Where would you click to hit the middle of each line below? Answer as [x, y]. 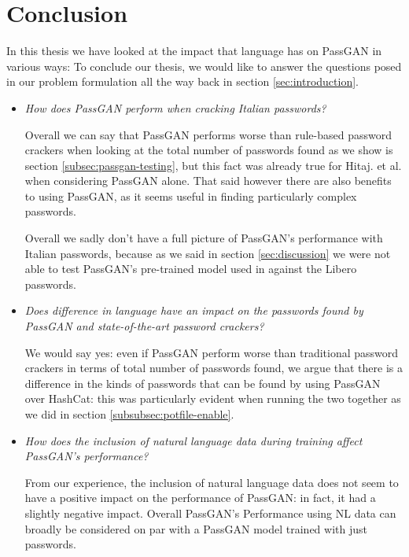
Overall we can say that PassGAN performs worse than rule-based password [208, 134]
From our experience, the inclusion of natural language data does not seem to [212, 482]
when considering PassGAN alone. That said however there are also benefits [208, 181]
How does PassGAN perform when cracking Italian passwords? [175, 107]
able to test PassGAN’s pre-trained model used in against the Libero [191, 269]
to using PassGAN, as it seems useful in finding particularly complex [191, 196]
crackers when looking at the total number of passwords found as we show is [209, 150]
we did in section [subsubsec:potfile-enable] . [129, 414]
